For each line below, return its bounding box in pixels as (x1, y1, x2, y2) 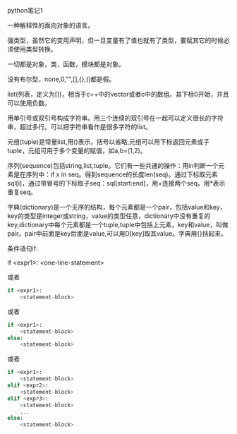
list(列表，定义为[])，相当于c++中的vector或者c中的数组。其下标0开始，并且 (7, 90, 229, 98)
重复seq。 (7, 188, 37, 196)
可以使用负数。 (7, 99, 51, 107)
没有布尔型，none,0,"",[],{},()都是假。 (7, 75, 116, 83)
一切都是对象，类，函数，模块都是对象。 (7, 60, 125, 68)
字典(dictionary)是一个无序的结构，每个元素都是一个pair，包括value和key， (7, 203, 226, 211)
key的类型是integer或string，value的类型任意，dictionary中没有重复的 (7, 212, 211, 220)
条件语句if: (7, 244, 38, 253)
